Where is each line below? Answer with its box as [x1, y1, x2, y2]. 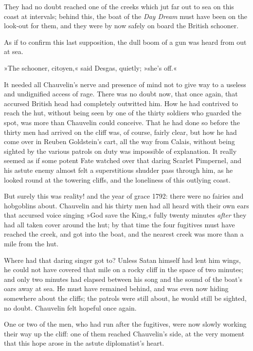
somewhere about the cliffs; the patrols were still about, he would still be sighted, [4, 293, 247, 303]
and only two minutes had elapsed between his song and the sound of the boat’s [4, 274, 243, 284]
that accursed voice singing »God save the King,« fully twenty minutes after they [4, 210, 247, 220]
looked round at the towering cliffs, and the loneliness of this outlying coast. [4, 174, 231, 185]
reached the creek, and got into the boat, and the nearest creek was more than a [4, 229, 244, 239]
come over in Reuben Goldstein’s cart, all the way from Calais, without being [4, 136, 235, 147]
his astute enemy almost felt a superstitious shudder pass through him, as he [4, 165, 233, 175]
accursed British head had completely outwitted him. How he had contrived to [4, 98, 238, 108]
